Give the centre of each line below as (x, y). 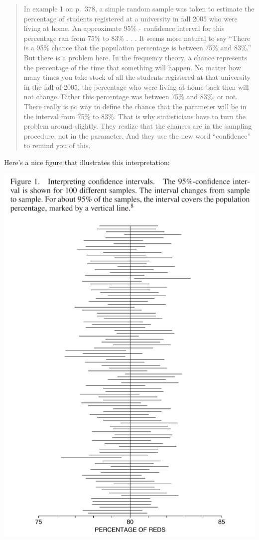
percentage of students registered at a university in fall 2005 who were (130, 18)
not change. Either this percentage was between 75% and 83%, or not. (131, 96)
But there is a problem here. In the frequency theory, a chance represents (135, 57)
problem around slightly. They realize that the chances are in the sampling (138, 126)
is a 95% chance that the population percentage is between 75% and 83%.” (137, 48)
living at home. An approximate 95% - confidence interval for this (124, 28)
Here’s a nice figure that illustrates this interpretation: (87, 162)
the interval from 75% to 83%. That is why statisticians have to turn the (135, 116)
